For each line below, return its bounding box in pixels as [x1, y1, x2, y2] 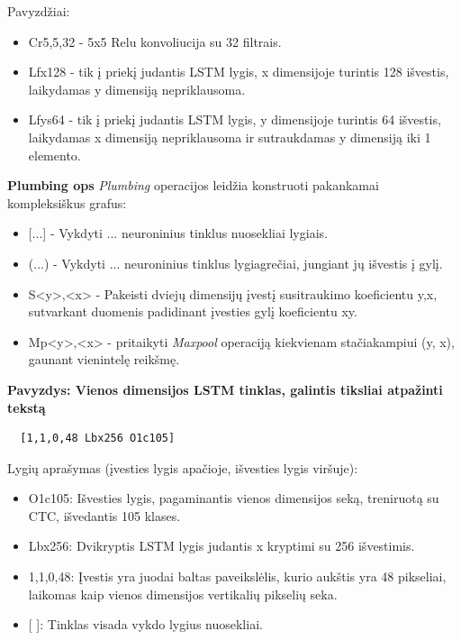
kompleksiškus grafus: [7, 193, 127, 212]
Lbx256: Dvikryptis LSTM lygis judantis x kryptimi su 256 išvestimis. [28, 536, 415, 555]
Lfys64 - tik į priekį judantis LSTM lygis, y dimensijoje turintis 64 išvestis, [28, 110, 441, 129]
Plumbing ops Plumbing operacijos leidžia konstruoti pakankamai [7, 176, 379, 195]
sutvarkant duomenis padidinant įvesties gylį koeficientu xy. [28, 302, 357, 321]
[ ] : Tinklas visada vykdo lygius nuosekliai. [28, 615, 263, 634]
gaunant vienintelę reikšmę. [28, 350, 180, 369]
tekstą [7, 398, 46, 416]
